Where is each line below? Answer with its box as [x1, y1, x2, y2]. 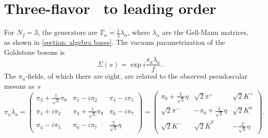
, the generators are [37, 27, 97, 37]
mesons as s [4, 80, 41, 91]
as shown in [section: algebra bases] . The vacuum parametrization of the [4, 36, 225, 47]
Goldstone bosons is [4, 46, 65, 57]
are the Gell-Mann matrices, [162, 27, 248, 37]
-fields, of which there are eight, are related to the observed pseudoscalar [25, 71, 247, 81]
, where [127, 27, 150, 37]
